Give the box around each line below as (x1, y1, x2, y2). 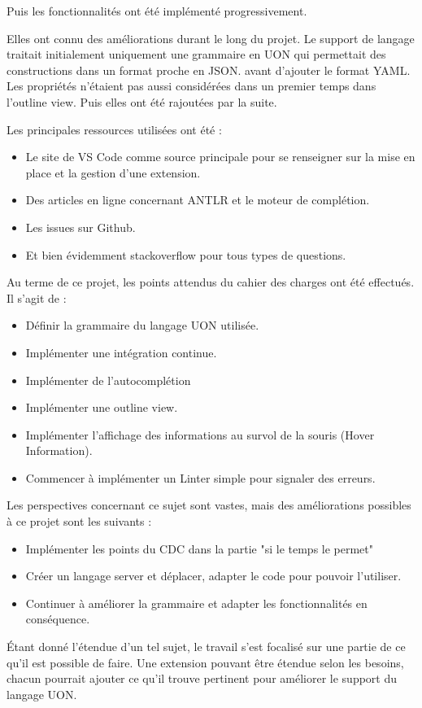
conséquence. (25, 610, 90, 627)
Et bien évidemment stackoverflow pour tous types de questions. (25, 246, 346, 263)
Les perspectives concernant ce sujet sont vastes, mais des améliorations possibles (7, 496, 411, 514)
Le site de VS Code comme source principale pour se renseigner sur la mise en (25, 148, 415, 165)
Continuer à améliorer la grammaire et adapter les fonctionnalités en (25, 594, 368, 611)
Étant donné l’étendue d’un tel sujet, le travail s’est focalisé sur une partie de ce (7, 638, 406, 655)
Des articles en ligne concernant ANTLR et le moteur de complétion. (25, 191, 370, 208)
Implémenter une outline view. (25, 399, 178, 416)
